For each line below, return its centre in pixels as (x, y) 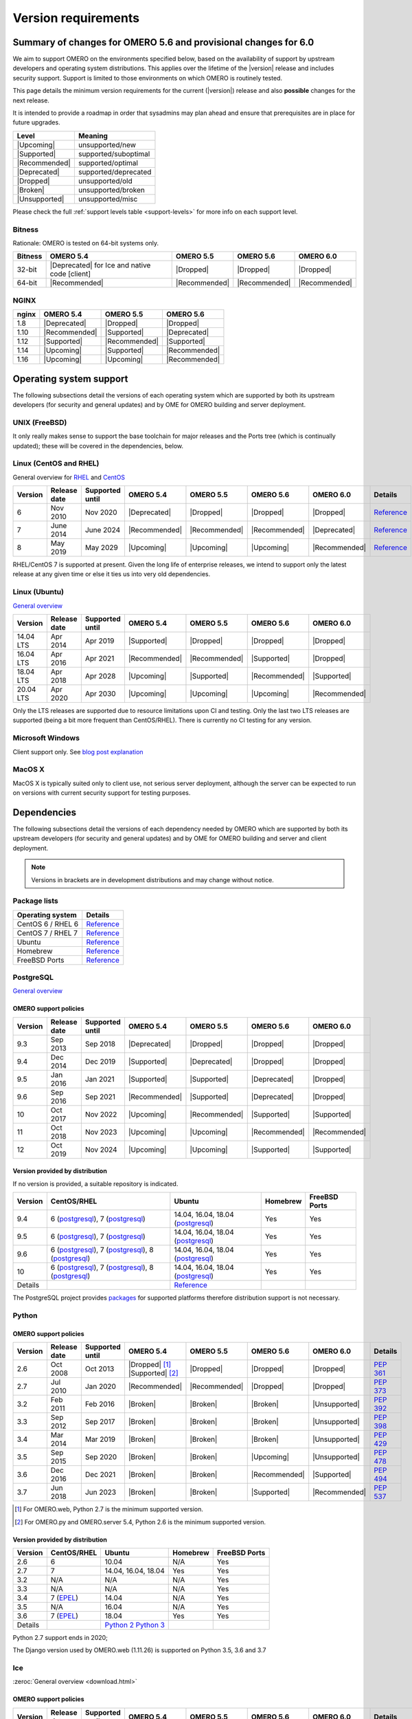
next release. (31, 100)
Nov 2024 (101, 1150)
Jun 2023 (101, 1492)
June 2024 (102, 530)
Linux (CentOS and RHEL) (56, 463)
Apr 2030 (100, 693)
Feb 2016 (100, 1404)
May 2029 (101, 548)
